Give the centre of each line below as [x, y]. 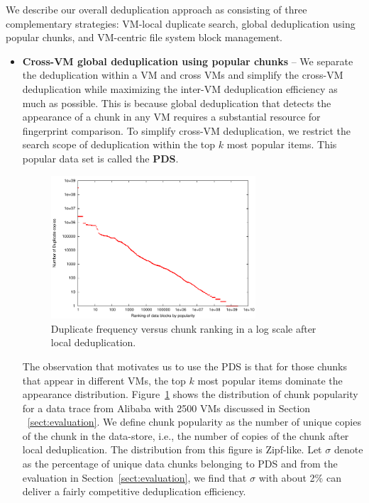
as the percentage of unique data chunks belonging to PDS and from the [180, 464]
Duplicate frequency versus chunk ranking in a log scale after [183, 328]
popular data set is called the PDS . [100, 158]
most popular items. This [282, 144]
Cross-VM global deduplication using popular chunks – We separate [188, 61]
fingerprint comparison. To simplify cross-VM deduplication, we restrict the [187, 130]
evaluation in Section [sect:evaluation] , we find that [134, 477]
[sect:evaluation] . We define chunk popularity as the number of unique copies [194, 422]
